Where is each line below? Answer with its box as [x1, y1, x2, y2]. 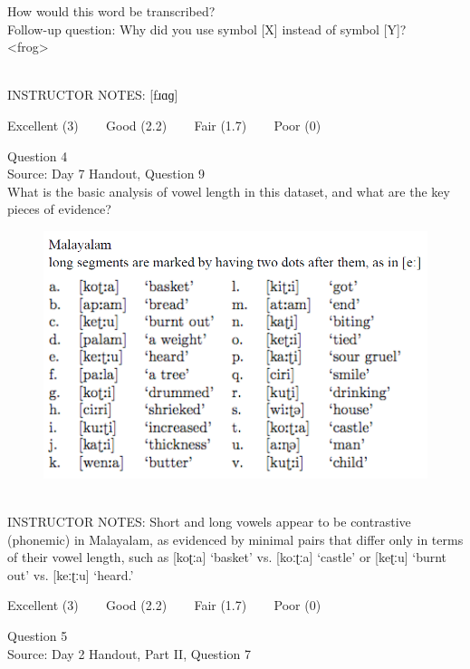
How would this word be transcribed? [7, 2, 216, 20]
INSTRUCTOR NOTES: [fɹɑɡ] [7, 85, 178, 104]
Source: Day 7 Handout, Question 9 [7, 164, 206, 183]
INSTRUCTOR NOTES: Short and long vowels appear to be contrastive [7, 512, 411, 531]
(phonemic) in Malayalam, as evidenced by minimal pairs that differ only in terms [7, 529, 464, 548]
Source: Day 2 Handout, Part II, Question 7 [7, 644, 251, 663]
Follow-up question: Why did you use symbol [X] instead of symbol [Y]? [7, 19, 407, 38]
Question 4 [7, 146, 68, 165]
